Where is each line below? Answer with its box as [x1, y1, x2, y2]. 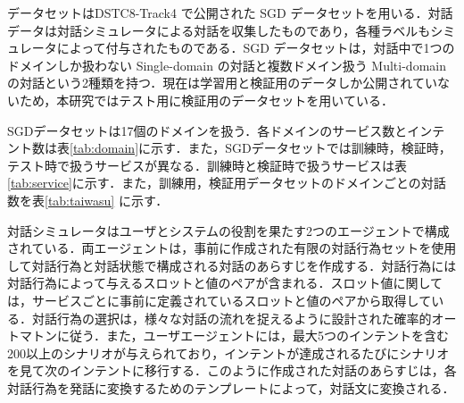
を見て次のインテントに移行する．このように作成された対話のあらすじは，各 [7, 361, 457, 380]
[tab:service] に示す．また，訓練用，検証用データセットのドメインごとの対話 [7, 173, 446, 192]
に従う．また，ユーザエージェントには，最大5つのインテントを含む [56, 326, 450, 345]
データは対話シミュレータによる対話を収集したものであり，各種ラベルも [7, 21, 431, 39]
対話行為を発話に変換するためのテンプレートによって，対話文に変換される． [7, 378, 455, 397]
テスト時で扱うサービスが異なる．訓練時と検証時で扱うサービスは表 [7, 155, 407, 174]
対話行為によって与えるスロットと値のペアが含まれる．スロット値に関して [7, 273, 443, 292]
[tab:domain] [70, 139, 139, 157]
